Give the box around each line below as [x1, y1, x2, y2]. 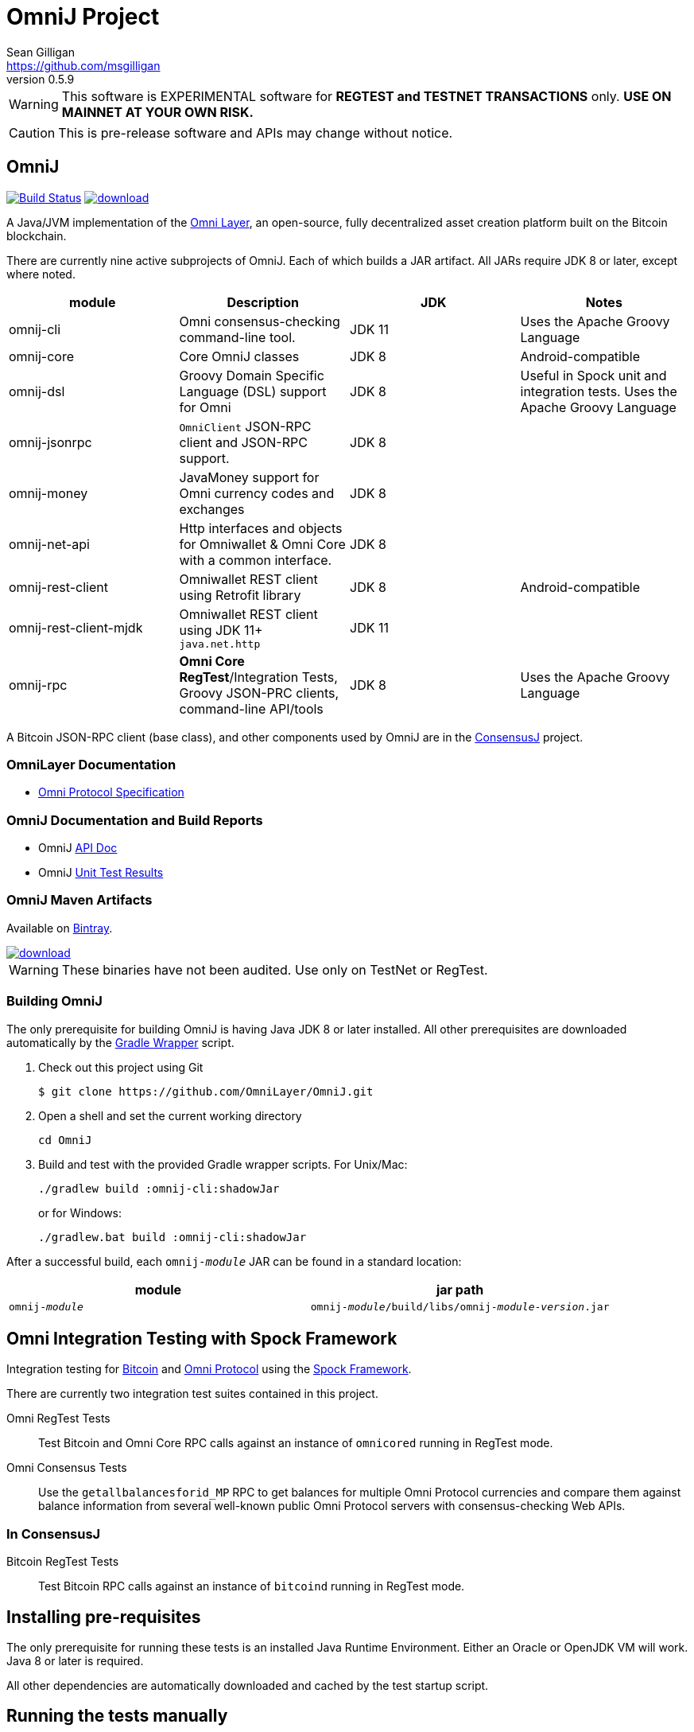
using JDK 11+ [179, 621, 263, 638]
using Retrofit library [179, 586, 301, 603]
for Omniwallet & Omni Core [179, 535, 346, 552]
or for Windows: [38, 1205, 122, 1220]
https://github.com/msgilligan [6, 58, 161, 72]
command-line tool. [179, 329, 296, 345]
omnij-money [9, 485, 88, 501]
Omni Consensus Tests [6, 1461, 127, 1475]
